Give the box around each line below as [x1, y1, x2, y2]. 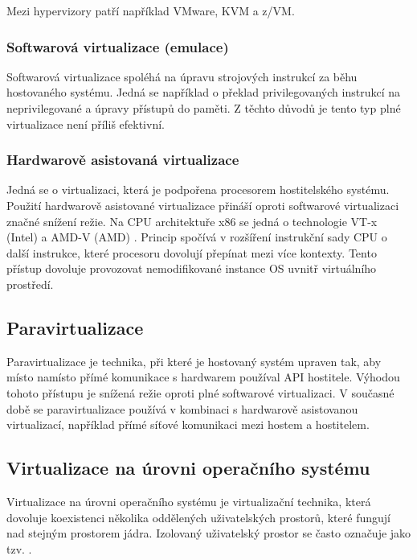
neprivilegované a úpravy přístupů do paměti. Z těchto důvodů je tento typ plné [6, 100, 401, 116]
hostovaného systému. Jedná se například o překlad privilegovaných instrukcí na [6, 84, 400, 101]
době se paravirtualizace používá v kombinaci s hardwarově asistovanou [6, 400, 358, 417]
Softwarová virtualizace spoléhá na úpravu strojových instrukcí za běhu [6, 68, 358, 84]
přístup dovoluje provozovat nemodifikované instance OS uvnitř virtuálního [6, 260, 377, 277]
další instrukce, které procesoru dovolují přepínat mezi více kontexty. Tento [6, 244, 377, 261]
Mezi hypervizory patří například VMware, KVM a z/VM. [6, 2, 295, 19]
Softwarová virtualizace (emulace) [6, 36, 229, 56]
